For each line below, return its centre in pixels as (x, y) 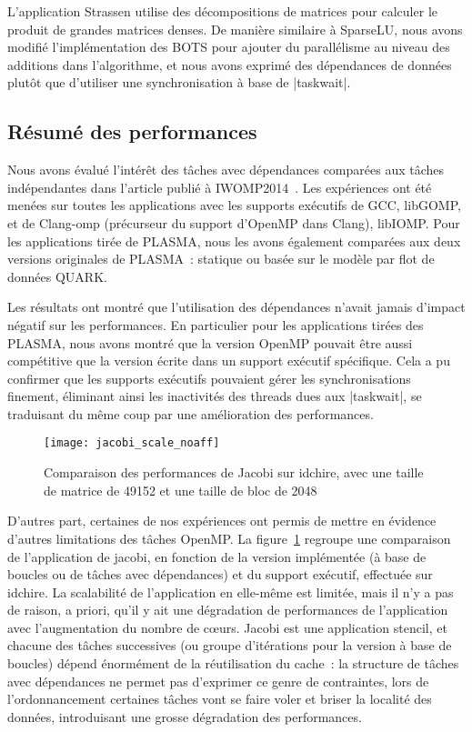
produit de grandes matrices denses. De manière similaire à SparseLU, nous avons (235, 29)
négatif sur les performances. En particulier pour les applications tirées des (216, 324)
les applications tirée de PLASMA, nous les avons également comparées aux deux (234, 241)
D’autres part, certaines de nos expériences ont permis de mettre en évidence (222, 521)
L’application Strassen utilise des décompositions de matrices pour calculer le (222, 11)
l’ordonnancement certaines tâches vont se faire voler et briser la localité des (220, 699)
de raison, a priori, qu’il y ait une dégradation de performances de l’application (228, 610)
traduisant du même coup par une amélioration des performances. (191, 413)
